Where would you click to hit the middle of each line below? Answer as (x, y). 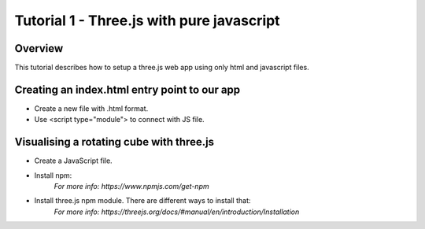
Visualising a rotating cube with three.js (115, 142)
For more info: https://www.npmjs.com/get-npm (131, 187)
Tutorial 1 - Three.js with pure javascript (147, 20)
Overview (39, 48)
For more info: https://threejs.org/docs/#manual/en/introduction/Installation (177, 212)
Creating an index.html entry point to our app (128, 89)
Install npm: (53, 175)
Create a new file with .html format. (91, 108)
